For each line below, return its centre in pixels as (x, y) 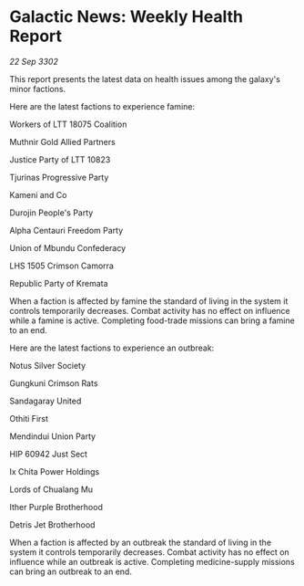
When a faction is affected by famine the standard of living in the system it (149, 301)
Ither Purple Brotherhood (56, 507)
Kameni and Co (38, 194)
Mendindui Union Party (53, 436)
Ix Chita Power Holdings (55, 471)
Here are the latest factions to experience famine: (102, 106)
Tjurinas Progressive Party (59, 177)
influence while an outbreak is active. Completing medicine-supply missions (152, 561)
